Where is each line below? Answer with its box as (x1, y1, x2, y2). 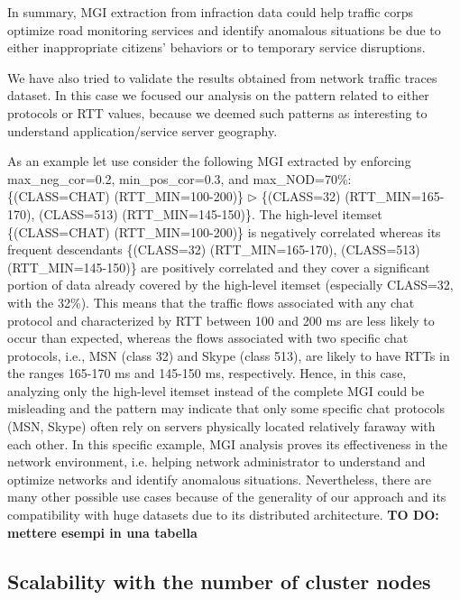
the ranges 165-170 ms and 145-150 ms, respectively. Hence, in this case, (7, 364, 407, 383)
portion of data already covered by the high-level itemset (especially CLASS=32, (7, 275, 454, 294)
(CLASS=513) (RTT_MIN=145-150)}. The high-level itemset (38, 204, 382, 223)
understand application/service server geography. (7, 121, 278, 140)
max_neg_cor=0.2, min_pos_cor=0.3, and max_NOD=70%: (7, 169, 352, 188)
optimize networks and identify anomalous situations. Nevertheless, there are (7, 469, 431, 488)
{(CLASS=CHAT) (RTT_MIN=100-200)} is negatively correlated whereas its (7, 222, 441, 241)
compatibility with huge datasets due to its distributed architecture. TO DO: (7, 505, 439, 524)
